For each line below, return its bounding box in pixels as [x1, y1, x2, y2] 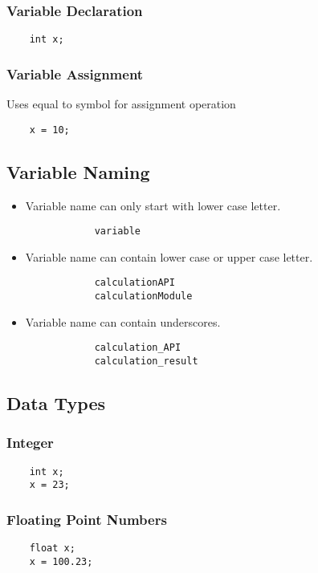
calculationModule [94, 291, 193, 303]
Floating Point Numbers [6, 509, 167, 529]
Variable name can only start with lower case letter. [25, 197, 281, 213]
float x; [29, 543, 75, 555]
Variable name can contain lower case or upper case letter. [25, 248, 313, 265]
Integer [6, 433, 54, 453]
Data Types [6, 391, 105, 415]
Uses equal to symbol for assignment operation [6, 95, 236, 112]
